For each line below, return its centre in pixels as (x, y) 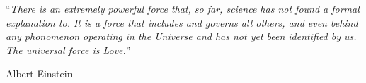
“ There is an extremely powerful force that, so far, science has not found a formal (183, 8)
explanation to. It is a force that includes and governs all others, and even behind (182, 22)
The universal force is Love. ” (68, 50)
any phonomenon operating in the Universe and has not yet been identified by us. (181, 36)
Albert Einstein (39, 74)
